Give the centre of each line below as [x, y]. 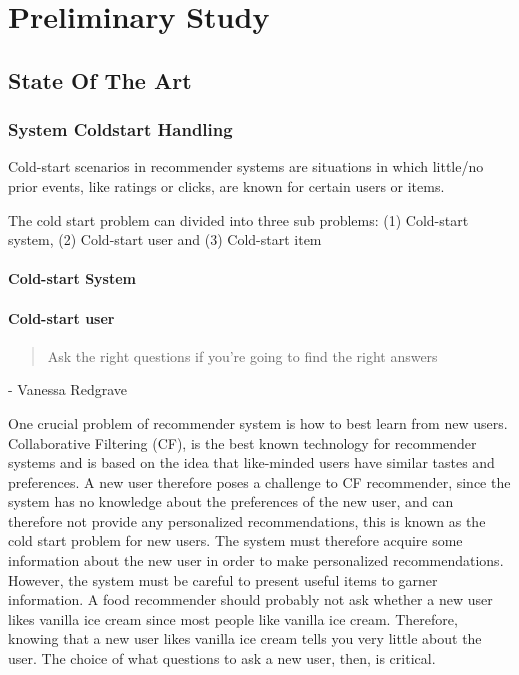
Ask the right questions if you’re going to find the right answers [242, 355]
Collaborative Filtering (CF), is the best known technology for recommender [242, 442]
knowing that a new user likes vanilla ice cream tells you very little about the [245, 638]
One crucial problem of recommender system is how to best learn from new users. [258, 422]
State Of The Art [100, 79]
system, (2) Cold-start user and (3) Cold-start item [165, 239]
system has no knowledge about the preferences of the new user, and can [231, 501]
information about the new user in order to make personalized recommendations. [256, 560]
